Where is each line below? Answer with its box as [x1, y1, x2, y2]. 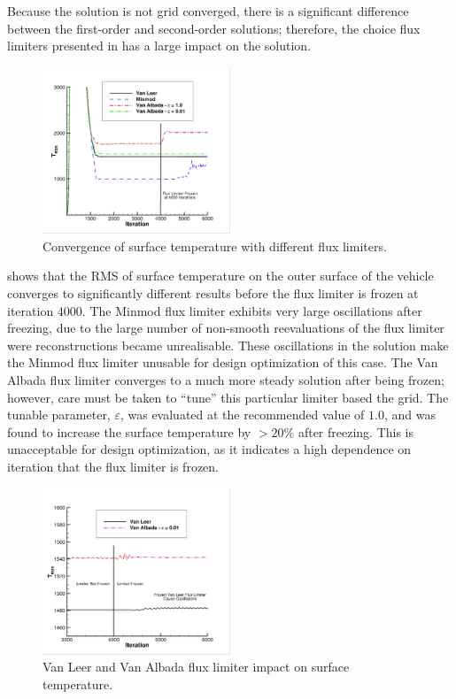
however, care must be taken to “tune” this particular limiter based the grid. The [7, 388, 449, 406]
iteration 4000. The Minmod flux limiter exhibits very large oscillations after [7, 301, 422, 319]
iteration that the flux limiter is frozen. [7, 457, 219, 475]
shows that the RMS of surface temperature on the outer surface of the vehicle [7, 266, 434, 285]
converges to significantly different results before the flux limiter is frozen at [7, 283, 419, 302]
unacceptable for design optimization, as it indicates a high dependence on [7, 440, 412, 458]
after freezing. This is [298, 422, 414, 441]
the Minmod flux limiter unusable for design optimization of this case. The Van [7, 353, 438, 372]
